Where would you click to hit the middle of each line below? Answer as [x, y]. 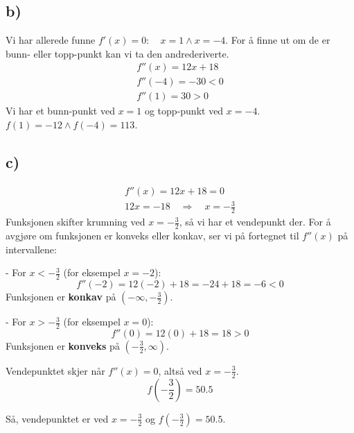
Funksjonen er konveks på [63, 345]
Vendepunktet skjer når [55, 370]
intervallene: [31, 249]
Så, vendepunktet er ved [57, 418]
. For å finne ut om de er [278, 40]
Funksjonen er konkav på [61, 297]
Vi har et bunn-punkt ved [60, 111]
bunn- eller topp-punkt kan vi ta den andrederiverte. [117, 53]
